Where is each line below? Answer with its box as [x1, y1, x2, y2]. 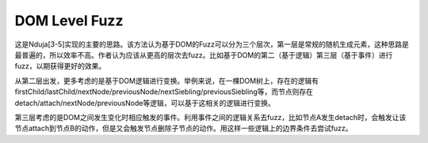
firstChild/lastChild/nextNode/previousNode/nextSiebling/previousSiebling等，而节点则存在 [14, 87, 313, 96]
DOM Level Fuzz [14, 12, 124, 29]
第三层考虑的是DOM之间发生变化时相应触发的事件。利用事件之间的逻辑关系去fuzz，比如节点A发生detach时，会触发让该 [14, 112, 407, 122]
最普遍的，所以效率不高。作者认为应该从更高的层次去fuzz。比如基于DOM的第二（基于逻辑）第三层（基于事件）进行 [14, 50, 393, 59]
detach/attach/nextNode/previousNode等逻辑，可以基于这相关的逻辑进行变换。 [14, 98, 275, 107]
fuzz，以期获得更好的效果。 [14, 62, 106, 71]
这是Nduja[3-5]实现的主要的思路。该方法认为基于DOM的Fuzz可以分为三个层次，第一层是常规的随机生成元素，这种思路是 [14, 40, 410, 49]
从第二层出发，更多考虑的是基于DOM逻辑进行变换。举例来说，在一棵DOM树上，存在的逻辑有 [14, 76, 319, 85]
